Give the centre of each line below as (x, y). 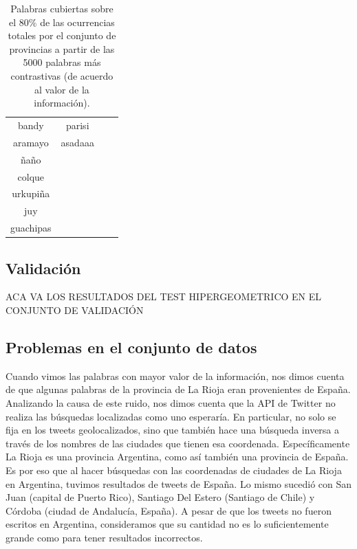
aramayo (31, 142)
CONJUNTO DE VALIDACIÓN (75, 310)
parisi (77, 125)
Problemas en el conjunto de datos (131, 347)
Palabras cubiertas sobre (62, 8)
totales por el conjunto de (62, 35)
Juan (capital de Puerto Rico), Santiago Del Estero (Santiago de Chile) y (160, 497)
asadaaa (77, 142)
